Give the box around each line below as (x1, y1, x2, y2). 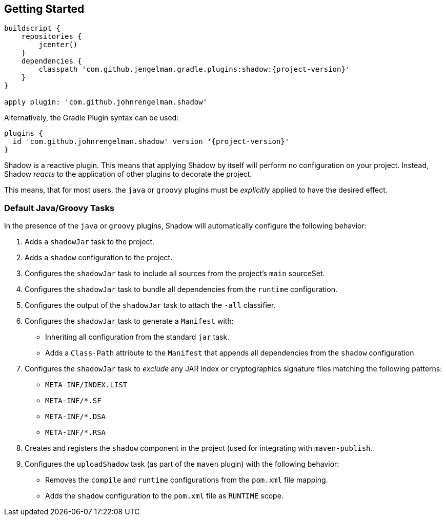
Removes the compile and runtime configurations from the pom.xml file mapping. (45, 475, 328, 485)
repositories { (21, 32, 82, 41)
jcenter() (38, 40, 78, 49)
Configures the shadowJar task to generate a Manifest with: (25, 317, 234, 326)
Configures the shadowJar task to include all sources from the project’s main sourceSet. (25, 269, 325, 278)
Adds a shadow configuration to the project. (25, 253, 173, 262)
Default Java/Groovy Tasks (4, 202, 115, 213)
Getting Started (4, 3, 85, 15)
